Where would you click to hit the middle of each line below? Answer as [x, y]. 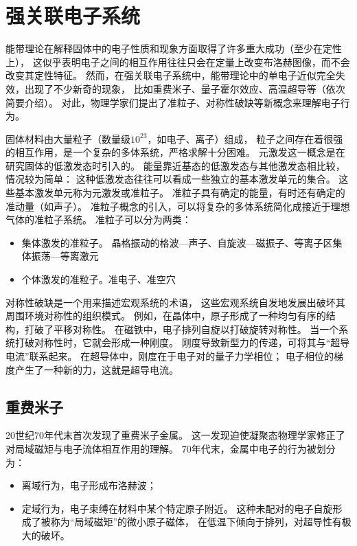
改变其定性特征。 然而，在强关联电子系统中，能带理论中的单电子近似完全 [171, 75]
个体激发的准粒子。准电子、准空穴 [99, 279]
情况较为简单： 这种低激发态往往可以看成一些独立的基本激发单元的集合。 [171, 179]
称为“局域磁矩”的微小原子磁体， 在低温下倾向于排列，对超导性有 [196, 522]
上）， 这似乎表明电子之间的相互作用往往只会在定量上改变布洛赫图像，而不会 [178, 61]
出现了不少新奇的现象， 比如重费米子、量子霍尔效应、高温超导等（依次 [185, 88]
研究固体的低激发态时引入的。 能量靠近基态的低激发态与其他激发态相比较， [175, 165]
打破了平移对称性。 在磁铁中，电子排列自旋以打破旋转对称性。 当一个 [182, 329]
